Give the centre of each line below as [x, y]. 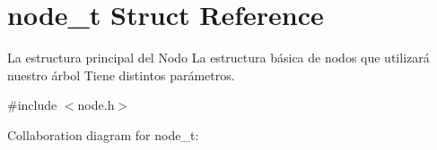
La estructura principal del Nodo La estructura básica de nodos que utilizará [218, 58]
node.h [96, 105]
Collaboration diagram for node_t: [103, 134]
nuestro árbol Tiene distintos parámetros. [121, 75]
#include [32, 105]
